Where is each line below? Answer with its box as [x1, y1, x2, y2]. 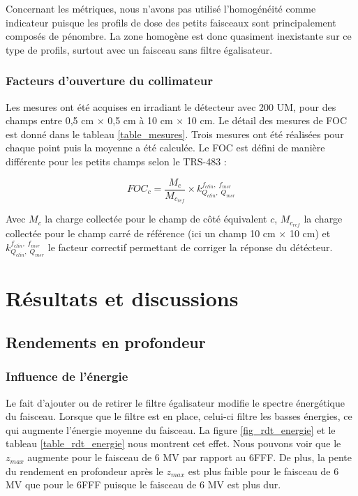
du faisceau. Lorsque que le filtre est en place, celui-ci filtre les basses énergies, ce [6, 409, 352, 423]
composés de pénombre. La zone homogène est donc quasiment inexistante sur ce [6, 29, 352, 43]
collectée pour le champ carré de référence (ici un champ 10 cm [6, 226, 276, 241]
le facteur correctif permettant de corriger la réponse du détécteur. [47, 239, 333, 254]
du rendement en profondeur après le [6, 463, 163, 478]
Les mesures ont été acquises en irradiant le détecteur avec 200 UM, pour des [6, 99, 336, 114]
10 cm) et [289, 226, 331, 241]
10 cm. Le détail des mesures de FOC [186, 113, 348, 128]
